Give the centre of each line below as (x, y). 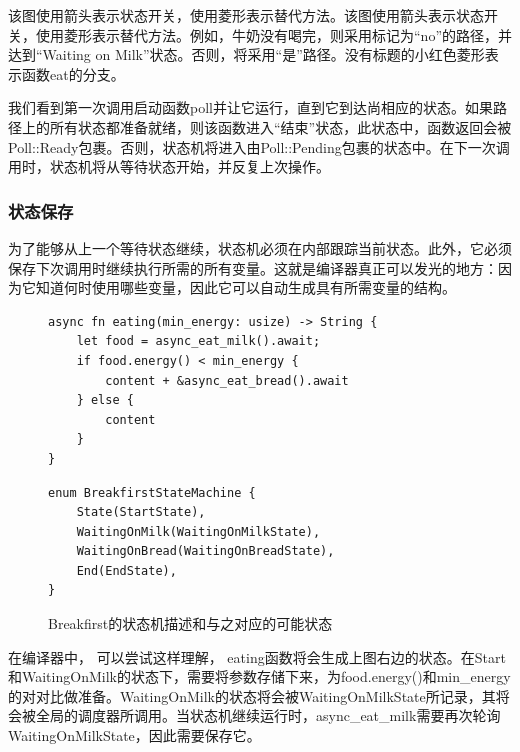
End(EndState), (126, 570)
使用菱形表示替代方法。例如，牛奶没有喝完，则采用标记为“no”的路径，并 (273, 34)
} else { (105, 400)
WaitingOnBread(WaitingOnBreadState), (205, 551)
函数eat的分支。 (73, 73)
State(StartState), (141, 512)
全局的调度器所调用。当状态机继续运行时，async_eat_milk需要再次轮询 (268, 715)
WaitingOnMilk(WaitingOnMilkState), (198, 531)
